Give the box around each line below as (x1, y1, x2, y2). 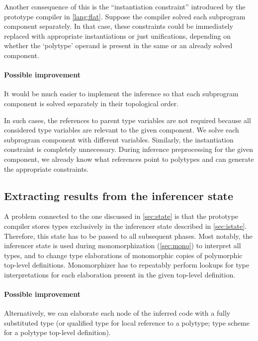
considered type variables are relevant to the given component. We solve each (4, 125, 239, 135)
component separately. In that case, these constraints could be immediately (4, 21, 233, 31)
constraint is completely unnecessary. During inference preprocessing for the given (4, 144, 254, 154)
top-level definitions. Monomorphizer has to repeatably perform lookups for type (4, 260, 250, 270)
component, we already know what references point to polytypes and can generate (4, 153, 254, 164)
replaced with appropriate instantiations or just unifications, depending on (4, 30, 231, 41)
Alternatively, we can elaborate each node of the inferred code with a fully (4, 308, 231, 318)
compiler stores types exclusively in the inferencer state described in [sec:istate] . (4, 220, 247, 231)
